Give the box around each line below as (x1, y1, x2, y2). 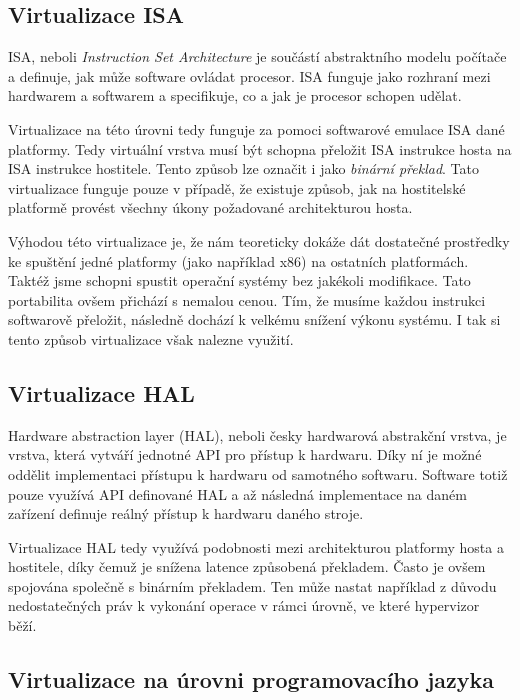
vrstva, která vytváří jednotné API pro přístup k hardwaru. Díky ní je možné (8, 444, 482, 465)
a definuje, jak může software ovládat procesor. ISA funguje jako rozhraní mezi (8, 65, 491, 86)
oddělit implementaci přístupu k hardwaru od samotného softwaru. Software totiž (8, 463, 508, 484)
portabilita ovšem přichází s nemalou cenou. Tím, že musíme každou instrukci (8, 289, 486, 310)
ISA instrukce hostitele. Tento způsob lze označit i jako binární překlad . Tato (8, 158, 479, 179)
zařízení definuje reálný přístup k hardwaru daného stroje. (8, 503, 364, 524)
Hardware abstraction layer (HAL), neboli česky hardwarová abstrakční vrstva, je (8, 424, 507, 445)
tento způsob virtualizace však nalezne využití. (8, 328, 294, 349)
